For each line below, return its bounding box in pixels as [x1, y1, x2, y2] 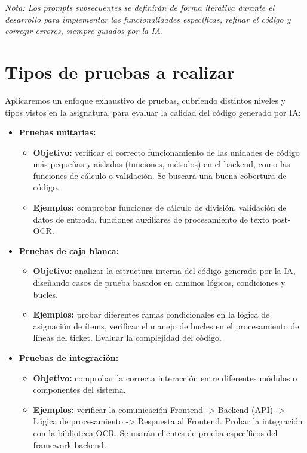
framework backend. [33, 438, 106, 451]
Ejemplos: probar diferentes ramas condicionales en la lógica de [33, 308, 270, 321]
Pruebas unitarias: [19, 126, 96, 138]
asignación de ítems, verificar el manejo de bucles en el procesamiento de [33, 319, 299, 332]
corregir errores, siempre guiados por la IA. [5, 24, 164, 37]
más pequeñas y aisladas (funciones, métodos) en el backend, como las [33, 158, 290, 170]
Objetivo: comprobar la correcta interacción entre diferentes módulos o [33, 371, 297, 384]
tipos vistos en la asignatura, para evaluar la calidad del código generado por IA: [5, 106, 301, 118]
